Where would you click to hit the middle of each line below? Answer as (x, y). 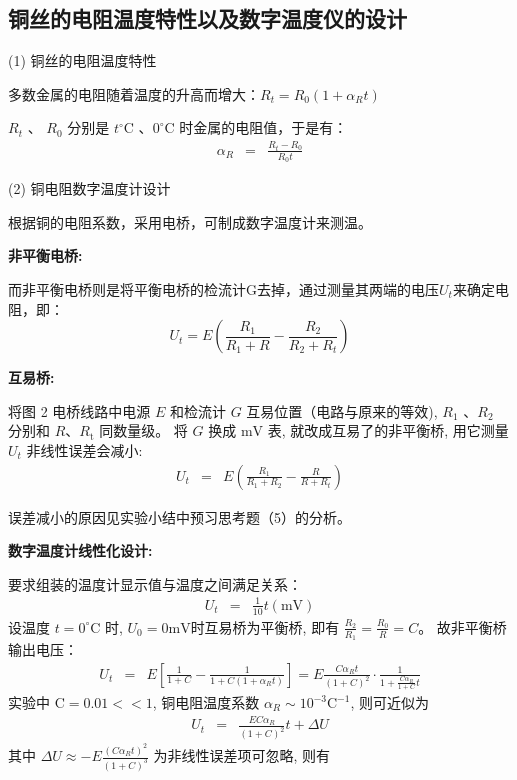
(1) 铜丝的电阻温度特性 (82, 60)
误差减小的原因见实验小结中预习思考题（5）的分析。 (179, 516)
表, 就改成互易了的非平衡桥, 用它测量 (388, 430)
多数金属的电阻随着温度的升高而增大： (134, 93)
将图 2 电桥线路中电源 (79, 410)
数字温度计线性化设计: (80, 550)
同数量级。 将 (143, 430)
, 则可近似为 (389, 702)
